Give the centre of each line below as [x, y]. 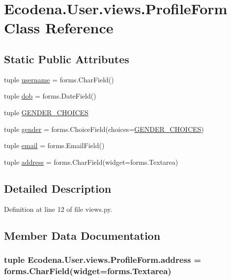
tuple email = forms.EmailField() [54, 145]
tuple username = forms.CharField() [59, 79]
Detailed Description [58, 188]
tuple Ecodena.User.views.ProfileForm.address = [103, 259]
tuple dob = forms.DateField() [50, 96]
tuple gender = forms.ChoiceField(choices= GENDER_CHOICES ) [104, 129]
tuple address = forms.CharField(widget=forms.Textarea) [91, 162]
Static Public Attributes [67, 59]
